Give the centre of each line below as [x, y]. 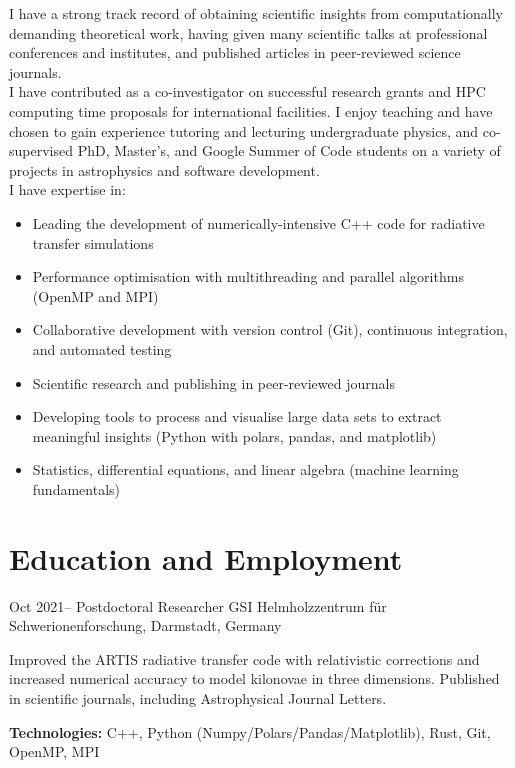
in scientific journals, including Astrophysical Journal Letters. [198, 697]
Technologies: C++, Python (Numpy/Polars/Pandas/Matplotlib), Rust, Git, [250, 731]
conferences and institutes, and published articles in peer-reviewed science [235, 52]
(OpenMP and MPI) [95, 295]
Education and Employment [206, 557]
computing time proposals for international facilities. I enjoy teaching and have [251, 110]
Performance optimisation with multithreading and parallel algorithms [248, 276]
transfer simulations [93, 242]
